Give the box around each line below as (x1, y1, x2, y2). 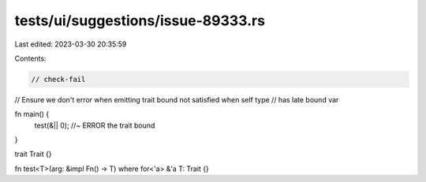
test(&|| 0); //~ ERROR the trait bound (34, 121, 155, 130)
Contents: (14, 54, 47, 63)
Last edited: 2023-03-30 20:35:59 (14, 39, 127, 49)
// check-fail (31, 75, 86, 84)
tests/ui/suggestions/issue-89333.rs (14, 12, 266, 29)
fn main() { (14, 110, 50, 119)
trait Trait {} (14, 150, 52, 159)
